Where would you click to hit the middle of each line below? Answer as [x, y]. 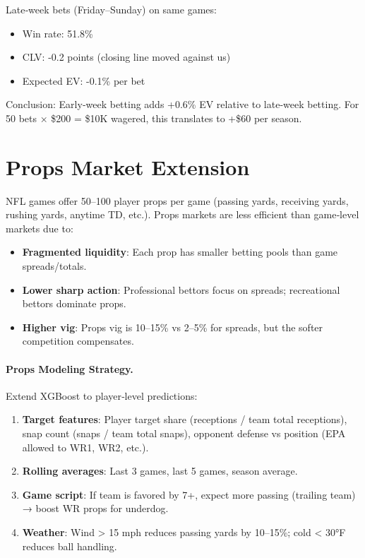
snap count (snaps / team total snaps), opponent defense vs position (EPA [184, 433]
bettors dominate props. [74, 303]
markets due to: [40, 228]
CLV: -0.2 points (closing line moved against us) [126, 57]
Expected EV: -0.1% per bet [84, 80]
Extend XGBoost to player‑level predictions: [102, 395]
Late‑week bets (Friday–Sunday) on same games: [111, 9]
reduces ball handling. [70, 546]
